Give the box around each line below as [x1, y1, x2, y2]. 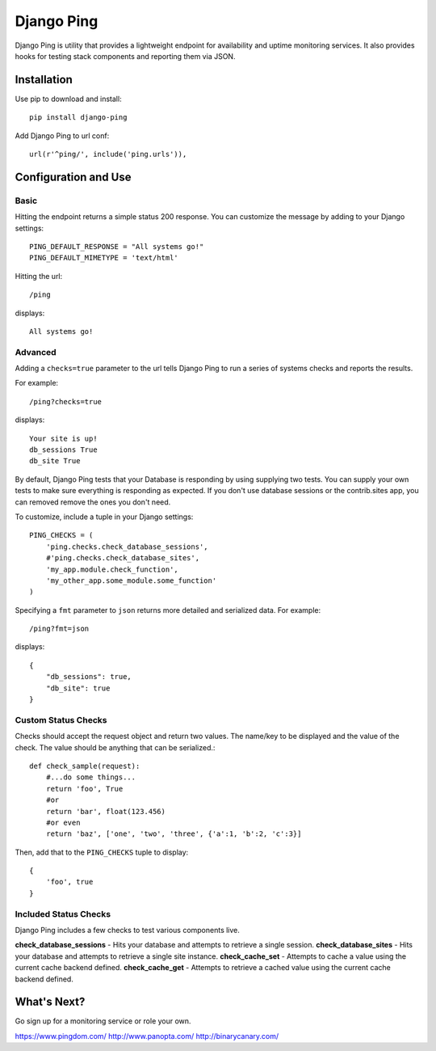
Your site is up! [29, 433, 98, 443]
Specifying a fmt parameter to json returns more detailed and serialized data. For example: [15, 605, 321, 614]
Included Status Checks [15, 908, 111, 919]
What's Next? [15, 995, 86, 1009]
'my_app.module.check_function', [45, 564, 179, 574]
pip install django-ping [29, 113, 128, 122]
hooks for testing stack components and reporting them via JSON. [15, 51, 236, 61]
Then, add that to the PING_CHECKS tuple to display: [15, 847, 189, 857]
